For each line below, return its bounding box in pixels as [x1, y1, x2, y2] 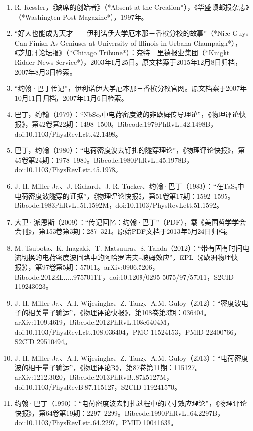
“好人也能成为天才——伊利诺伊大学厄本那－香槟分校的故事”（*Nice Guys [14, 28, 249, 38]
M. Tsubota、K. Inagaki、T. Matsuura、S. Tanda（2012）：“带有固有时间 [14, 242, 243, 253]
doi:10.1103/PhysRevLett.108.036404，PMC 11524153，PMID [14, 326, 204, 337]
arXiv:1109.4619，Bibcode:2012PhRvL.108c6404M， [14, 317, 173, 327]
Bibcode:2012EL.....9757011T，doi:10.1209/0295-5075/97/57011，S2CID [14, 271, 234, 282]
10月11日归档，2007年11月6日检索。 [14, 92, 128, 103]
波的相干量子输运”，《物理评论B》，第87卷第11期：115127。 [14, 362, 202, 373]
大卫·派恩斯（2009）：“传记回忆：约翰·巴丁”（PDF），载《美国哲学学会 [14, 216, 246, 227]
